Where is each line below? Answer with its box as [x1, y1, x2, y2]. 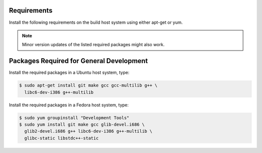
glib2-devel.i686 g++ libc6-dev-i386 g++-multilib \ [24, 129, 152, 134]
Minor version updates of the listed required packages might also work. [22, 42, 165, 48]
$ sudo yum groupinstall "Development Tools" [19, 115, 130, 120]
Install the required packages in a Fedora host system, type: [9, 102, 129, 108]
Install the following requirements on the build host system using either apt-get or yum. [9, 19, 183, 25]
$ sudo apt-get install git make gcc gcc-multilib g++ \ [19, 83, 158, 88]
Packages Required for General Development [9, 57, 148, 65]
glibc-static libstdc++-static [24, 135, 99, 141]
